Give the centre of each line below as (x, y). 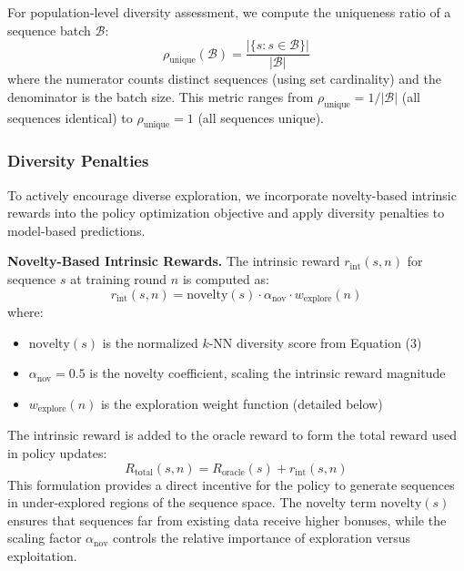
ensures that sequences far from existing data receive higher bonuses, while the (227, 520)
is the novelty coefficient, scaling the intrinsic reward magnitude (267, 373)
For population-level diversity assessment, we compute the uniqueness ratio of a (229, 12)
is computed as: (226, 279)
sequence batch (49, 30)
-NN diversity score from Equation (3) (315, 342)
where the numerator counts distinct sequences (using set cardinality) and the (224, 79)
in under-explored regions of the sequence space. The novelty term (192, 502)
